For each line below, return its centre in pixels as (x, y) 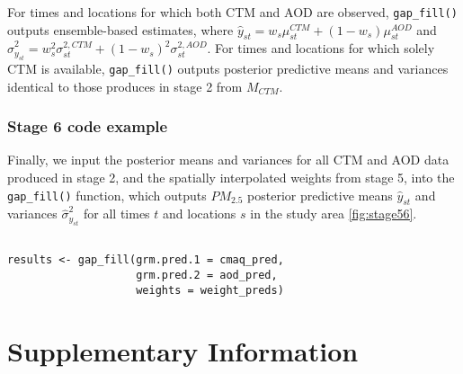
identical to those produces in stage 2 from (125, 86)
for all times (117, 214)
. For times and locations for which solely (321, 48)
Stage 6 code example (88, 126)
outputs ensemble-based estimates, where (120, 29)
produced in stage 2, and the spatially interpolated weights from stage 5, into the (231, 177)
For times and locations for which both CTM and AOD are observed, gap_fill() (232, 12)
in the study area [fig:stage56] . (334, 214)
